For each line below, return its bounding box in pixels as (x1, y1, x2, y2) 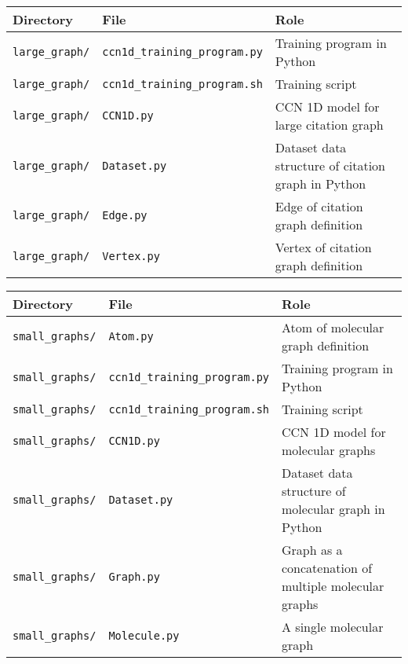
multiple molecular (282, 577, 384, 595)
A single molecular (282, 618, 384, 636)
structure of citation (275, 156, 386, 174)
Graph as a (282, 541, 343, 559)
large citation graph (275, 116, 384, 134)
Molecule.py (108, 629, 180, 642)
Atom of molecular (282, 318, 384, 336)
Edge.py (102, 209, 148, 222)
